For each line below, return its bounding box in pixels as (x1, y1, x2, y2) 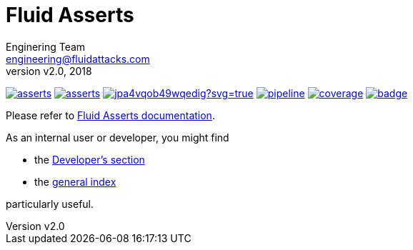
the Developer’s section (34, 153, 145, 166)
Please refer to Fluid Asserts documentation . (6, 109, 215, 121)
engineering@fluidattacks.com (6, 52, 150, 65)
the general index (34, 175, 116, 188)
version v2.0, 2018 (6, 64, 92, 77)
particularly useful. (6, 197, 94, 210)
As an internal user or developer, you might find (6, 131, 229, 144)
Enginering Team (6, 40, 86, 53)
